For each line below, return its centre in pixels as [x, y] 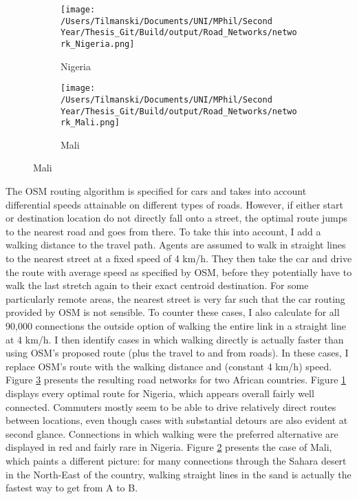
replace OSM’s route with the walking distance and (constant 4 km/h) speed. [169, 366]
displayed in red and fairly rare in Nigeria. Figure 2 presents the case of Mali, [169, 447]
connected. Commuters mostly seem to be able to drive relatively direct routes [171, 406]
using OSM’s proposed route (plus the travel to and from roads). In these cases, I [177, 353]
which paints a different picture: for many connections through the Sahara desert [176, 460]
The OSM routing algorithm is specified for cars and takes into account [156, 191]
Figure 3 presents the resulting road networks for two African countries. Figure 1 [176, 380]
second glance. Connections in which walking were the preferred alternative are [172, 433]
